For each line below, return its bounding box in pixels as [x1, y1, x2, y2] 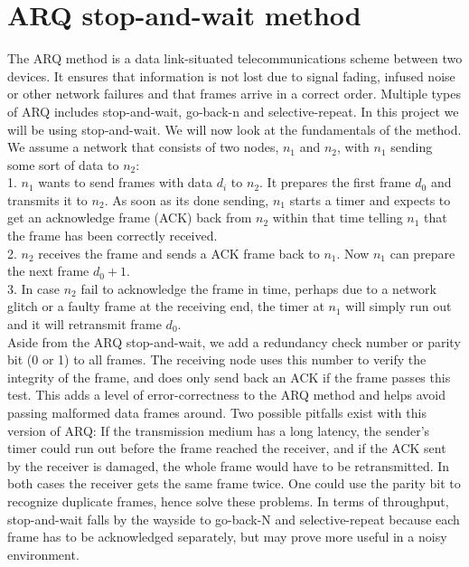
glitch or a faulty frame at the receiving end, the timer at [7, 297, 324, 316]
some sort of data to [7, 155, 119, 174]
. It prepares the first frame [259, 173, 411, 192]
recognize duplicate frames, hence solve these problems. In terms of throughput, [7, 491, 449, 510]
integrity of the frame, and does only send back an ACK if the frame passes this [7, 367, 451, 386]
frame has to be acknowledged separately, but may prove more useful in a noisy [7, 527, 447, 546]
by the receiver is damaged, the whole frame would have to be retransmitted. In [7, 456, 450, 475]
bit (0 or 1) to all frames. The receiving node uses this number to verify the [7, 350, 427, 369]
